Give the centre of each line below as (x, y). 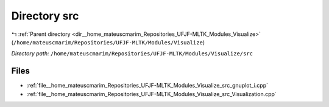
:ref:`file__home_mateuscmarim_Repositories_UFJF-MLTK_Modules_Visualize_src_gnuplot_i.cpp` (147, 86)
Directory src (45, 16)
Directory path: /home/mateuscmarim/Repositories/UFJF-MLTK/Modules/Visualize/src (132, 53)
